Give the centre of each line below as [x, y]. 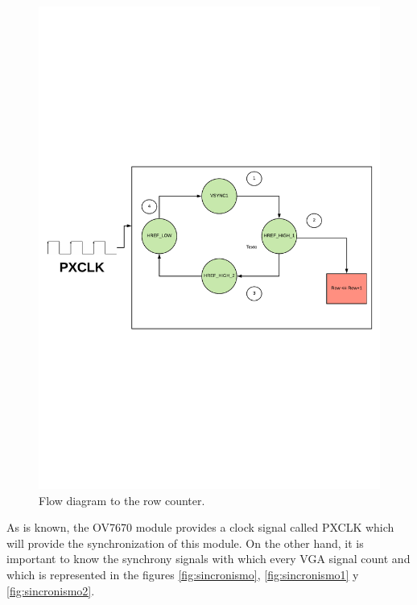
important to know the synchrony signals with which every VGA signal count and [208, 559]
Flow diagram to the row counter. [122, 500]
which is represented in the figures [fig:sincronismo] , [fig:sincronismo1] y [183, 575]
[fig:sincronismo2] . [51, 590]
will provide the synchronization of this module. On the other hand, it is [185, 543]
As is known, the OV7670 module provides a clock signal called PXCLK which [200, 527]
